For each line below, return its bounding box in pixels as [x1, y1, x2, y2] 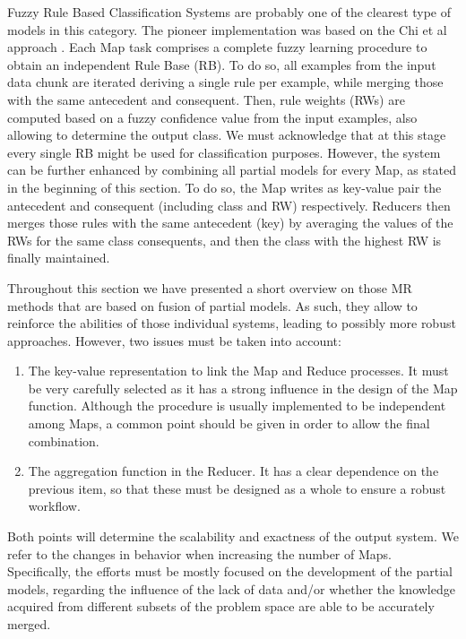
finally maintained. [7, 248, 110, 267]
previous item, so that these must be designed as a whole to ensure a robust [28, 479, 446, 497]
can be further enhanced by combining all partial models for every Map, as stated [7, 160, 456, 179]
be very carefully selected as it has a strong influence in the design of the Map [28, 378, 458, 397]
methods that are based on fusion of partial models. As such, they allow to [7, 296, 418, 315]
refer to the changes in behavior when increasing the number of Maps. [7, 544, 392, 563]
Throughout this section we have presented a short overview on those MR [7, 278, 412, 297]
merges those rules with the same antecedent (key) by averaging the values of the [7, 213, 453, 232]
